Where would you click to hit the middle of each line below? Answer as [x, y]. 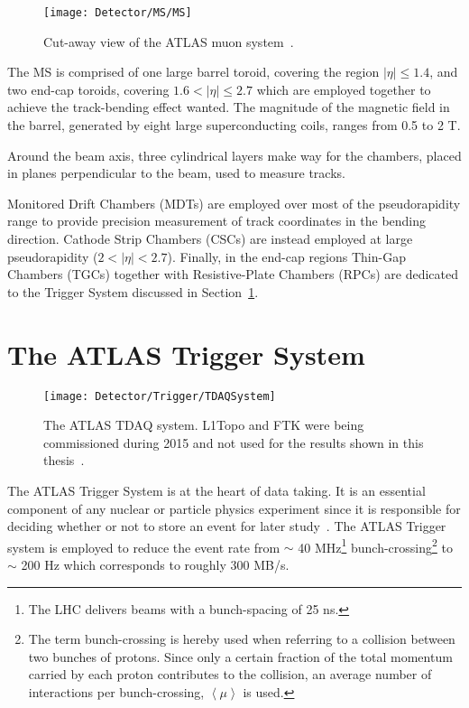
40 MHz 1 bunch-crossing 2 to [375, 545]
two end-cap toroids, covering [88, 89]
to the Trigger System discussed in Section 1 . [133, 291]
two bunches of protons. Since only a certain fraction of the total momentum [240, 656]
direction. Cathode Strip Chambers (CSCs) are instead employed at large [210, 238]
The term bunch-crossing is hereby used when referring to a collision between [242, 639]
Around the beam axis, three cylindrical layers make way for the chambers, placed [234, 155]
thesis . [64, 460]
